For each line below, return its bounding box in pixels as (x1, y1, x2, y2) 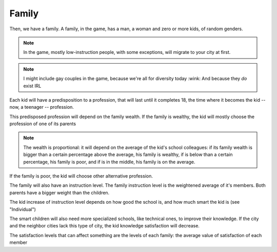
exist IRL (23, 83, 42, 89)
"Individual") (9, 206, 36, 212)
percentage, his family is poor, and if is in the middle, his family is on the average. (23, 159, 195, 165)
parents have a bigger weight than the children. (9, 189, 110, 196)
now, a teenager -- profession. (9, 104, 74, 110)
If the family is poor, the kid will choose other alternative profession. (9, 173, 153, 179)
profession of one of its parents (9, 121, 76, 127)
